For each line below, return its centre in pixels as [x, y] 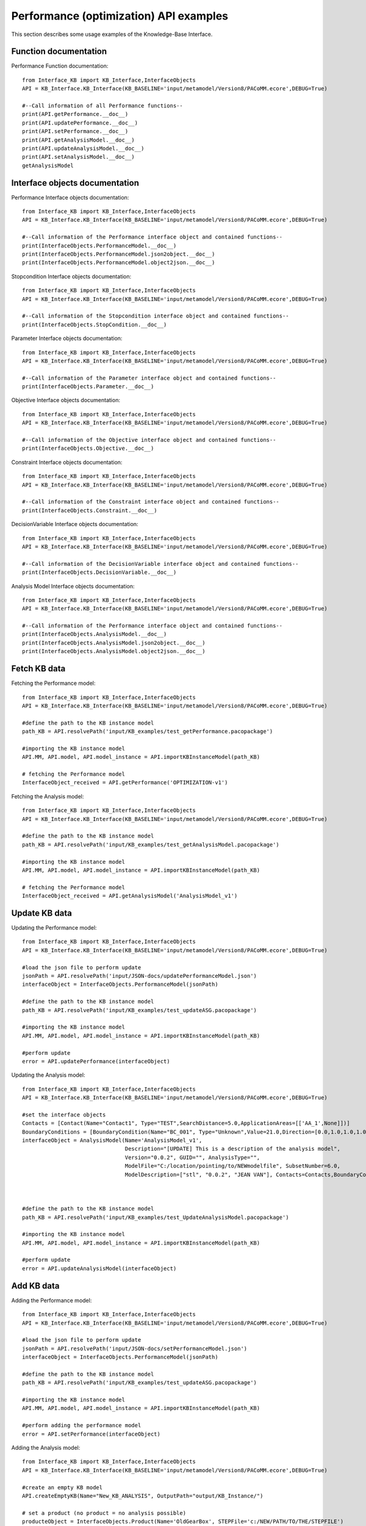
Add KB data [36, 1286]
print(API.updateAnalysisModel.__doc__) [83, 148]
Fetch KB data [38, 669]
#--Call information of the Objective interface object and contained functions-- [149, 440]
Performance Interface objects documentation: [70, 197]
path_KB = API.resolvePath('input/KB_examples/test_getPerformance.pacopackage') [148, 732]
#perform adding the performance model [82, 1426]
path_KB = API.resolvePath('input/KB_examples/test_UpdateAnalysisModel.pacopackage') [156, 1217]
